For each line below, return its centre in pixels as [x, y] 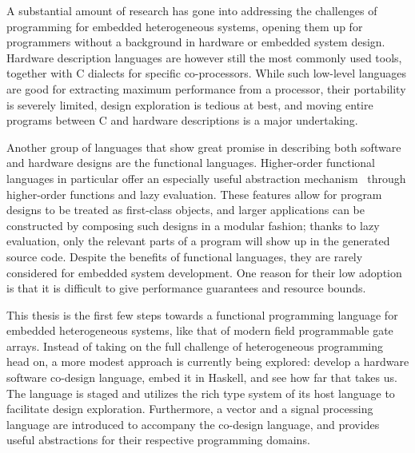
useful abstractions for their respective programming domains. [158, 440]
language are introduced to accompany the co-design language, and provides [193, 424]
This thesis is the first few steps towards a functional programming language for [202, 314]
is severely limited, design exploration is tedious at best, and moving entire [190, 104]
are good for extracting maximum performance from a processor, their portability [206, 88]
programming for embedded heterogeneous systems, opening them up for [185, 26]
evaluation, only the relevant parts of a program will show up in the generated [198, 241]
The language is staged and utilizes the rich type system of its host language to [201, 393]
